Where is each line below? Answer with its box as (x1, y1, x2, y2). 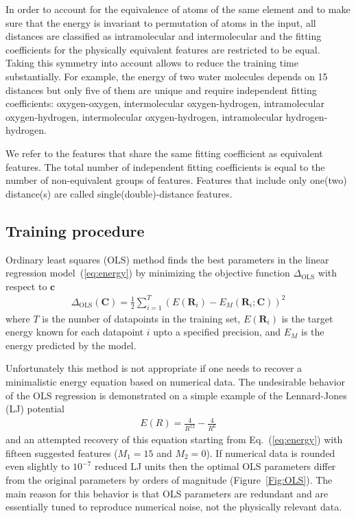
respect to (5, 279, 47, 293)
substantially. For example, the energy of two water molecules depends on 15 (5, 69, 328, 83)
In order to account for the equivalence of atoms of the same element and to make (5, 2, 351, 16)
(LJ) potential (5, 401, 64, 416)
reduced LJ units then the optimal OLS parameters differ (95, 459, 336, 473)
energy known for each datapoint (5, 325, 144, 339)
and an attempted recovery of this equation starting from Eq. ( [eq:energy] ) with (5, 432, 343, 447)
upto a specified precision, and (153, 325, 281, 339)
